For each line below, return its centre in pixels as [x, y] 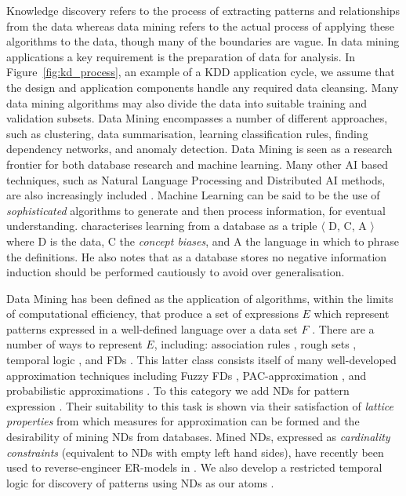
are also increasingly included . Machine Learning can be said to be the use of [193, 195]
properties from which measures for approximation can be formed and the [183, 421]
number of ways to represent [74, 344]
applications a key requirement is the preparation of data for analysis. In [181, 56]
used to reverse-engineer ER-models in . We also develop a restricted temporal [194, 467]
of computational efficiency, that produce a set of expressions [152, 314]
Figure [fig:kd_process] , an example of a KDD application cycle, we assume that [201, 72]
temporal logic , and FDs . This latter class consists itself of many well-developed [201, 360]
